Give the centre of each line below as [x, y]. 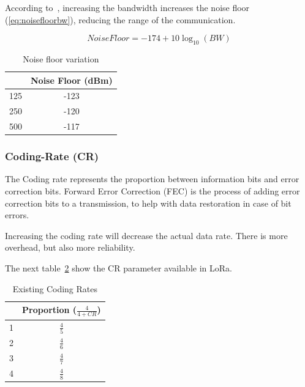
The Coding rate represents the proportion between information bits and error [152, 179]
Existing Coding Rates [55, 288]
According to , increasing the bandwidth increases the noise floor [127, 7]
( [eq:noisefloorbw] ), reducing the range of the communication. [120, 19]
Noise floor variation [61, 58]
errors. [17, 215]
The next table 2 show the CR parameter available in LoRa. [119, 267]
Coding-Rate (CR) [52, 156]
